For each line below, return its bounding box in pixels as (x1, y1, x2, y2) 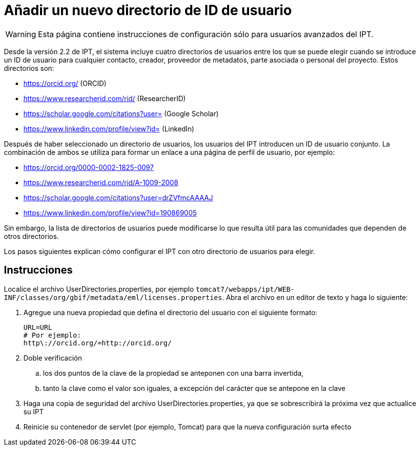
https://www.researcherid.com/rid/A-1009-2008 (23, 178, 178, 187)
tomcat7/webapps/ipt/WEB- (195, 285, 295, 293)
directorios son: (4, 64, 54, 72)
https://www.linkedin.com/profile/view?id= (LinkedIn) (23, 124, 194, 133)
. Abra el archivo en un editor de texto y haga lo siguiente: (222, 293, 408, 301)
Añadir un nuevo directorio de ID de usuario (4, 2, 292, 19)
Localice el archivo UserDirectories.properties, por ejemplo (4, 284, 194, 293)
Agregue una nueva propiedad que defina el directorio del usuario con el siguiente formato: (23, 308, 317, 317)
